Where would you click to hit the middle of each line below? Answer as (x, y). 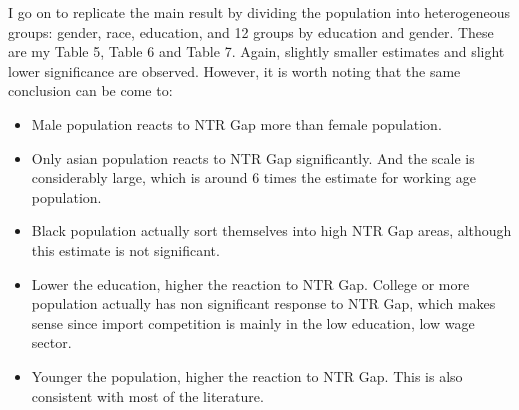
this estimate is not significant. (125, 249)
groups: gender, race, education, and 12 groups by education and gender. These (251, 31)
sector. (51, 342)
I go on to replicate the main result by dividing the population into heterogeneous (259, 12)
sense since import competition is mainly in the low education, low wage (253, 322)
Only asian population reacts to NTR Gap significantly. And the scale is (253, 157)
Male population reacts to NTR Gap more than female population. (236, 123)
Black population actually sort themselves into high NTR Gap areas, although (271, 230)
